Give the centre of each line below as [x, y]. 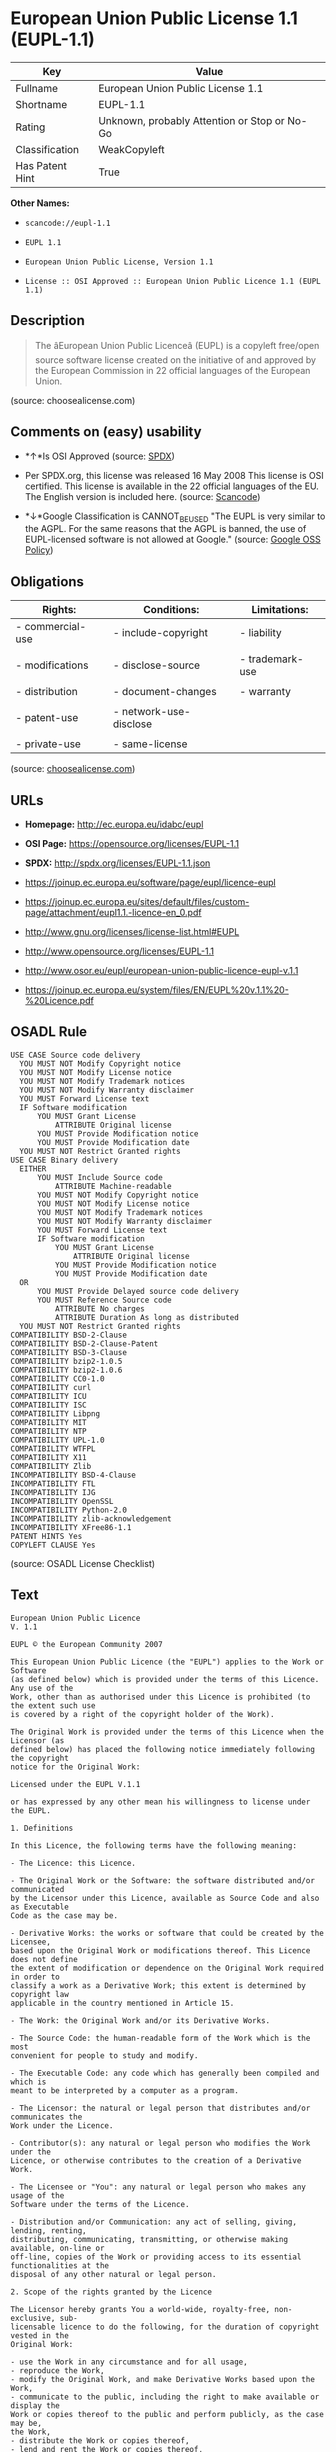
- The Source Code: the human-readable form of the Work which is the [160, 2038]
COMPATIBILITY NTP [48, 1431]
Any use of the [42, 1688]
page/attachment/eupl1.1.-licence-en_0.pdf [113, 912]
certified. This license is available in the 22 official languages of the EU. [172, 486]
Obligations [47, 581]
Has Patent [41, 165]
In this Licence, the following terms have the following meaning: [154, 1845]
